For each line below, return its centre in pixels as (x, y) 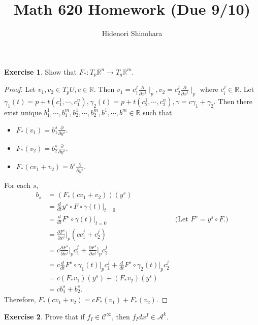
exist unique (23, 112)
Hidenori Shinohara (132, 33)
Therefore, (20, 299)
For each (17, 185)
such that (157, 112)
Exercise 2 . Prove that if (44, 316)
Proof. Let (20, 89)
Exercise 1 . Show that (41, 71)
